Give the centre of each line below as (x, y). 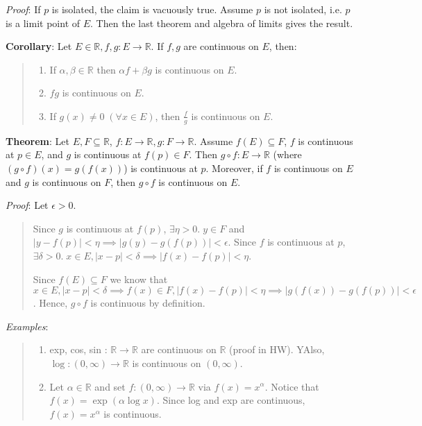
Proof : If (23, 9)
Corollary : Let (39, 46)
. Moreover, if (234, 168)
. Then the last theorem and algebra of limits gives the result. (222, 23)
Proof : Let (27, 205)
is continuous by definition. (148, 303)
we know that (139, 279)
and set (110, 386)
